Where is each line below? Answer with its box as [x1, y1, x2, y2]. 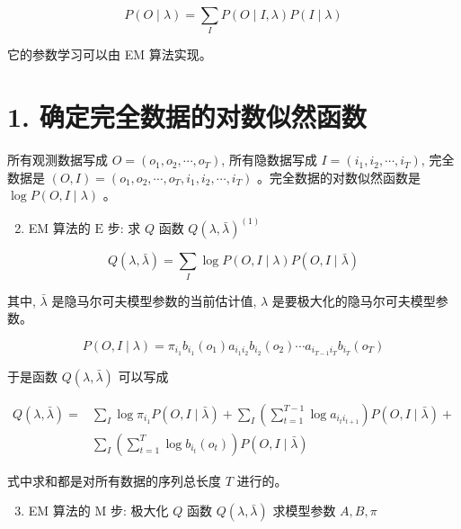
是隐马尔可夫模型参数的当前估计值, [51, 291, 257, 309]
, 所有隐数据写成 [221, 150, 317, 169]
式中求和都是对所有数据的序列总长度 [7, 471, 221, 489]
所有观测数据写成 [7, 150, 108, 169]
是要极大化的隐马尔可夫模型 [271, 291, 436, 309]
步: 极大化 [111, 501, 169, 520]
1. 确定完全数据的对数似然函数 [7, 98, 367, 135]
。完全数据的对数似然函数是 [257, 167, 421, 186]
